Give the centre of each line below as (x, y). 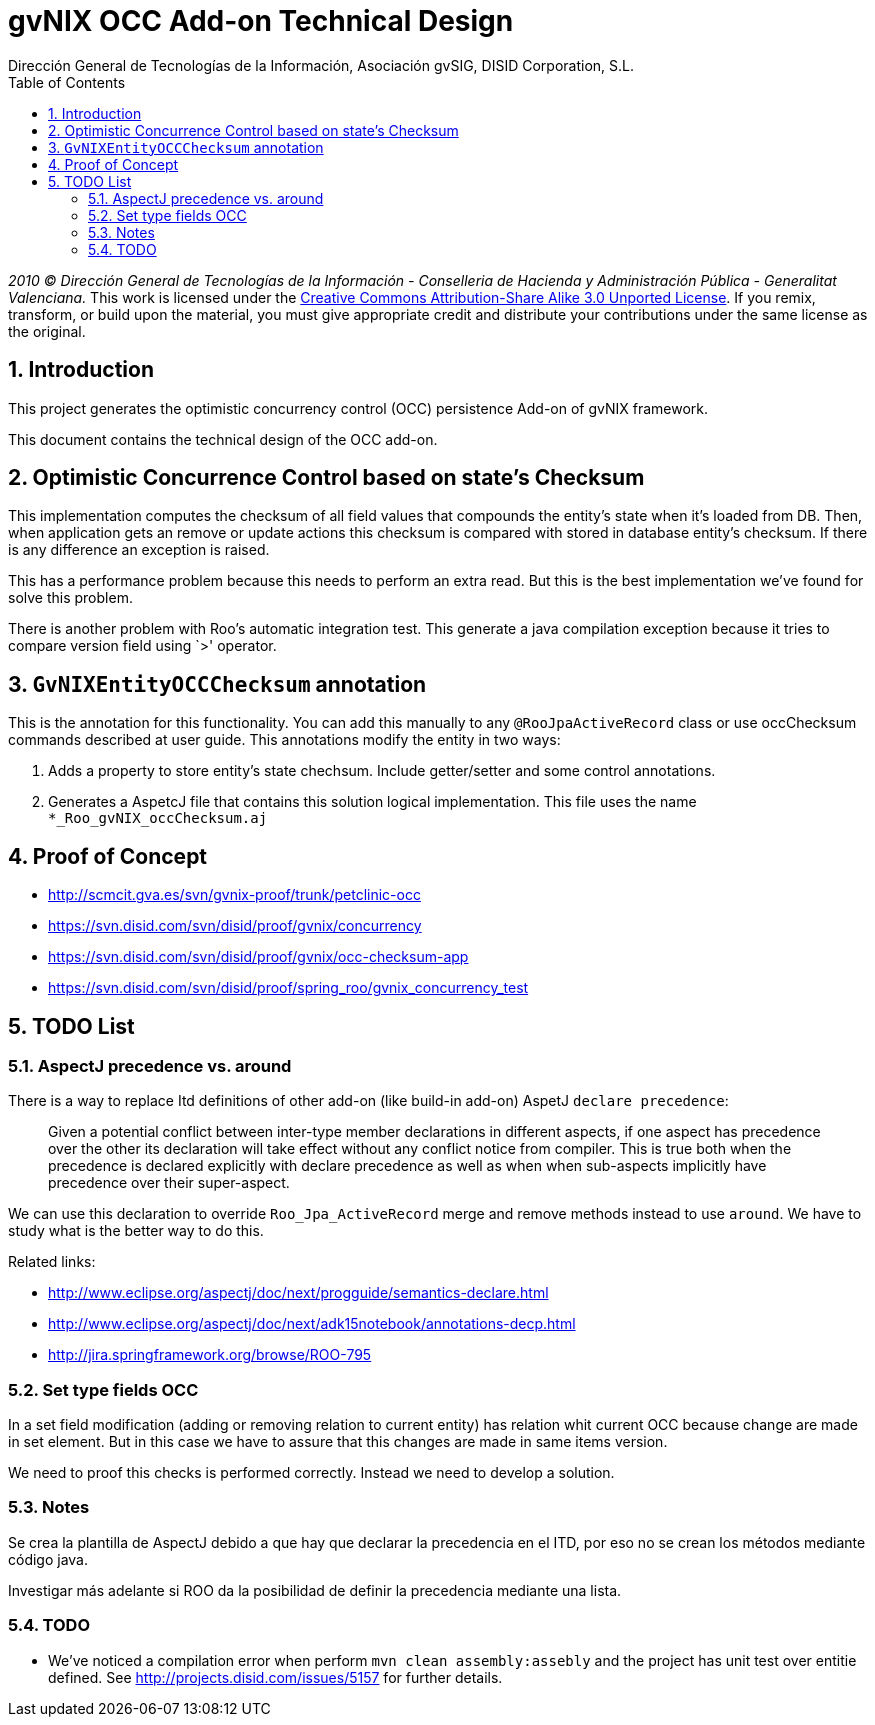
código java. (48, 1559)
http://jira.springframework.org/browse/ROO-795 (210, 1355)
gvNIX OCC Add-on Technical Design (261, 21)
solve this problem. (70, 598)
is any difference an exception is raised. (139, 550)
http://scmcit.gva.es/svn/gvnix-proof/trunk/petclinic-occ (234, 895)
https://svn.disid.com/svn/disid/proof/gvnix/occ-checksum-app (258, 957)
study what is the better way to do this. (136, 1231)
